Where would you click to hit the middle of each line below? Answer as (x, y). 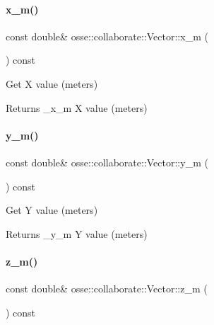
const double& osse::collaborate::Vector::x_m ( (107, 36)
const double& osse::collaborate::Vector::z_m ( (107, 289)
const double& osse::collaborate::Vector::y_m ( (107, 162)
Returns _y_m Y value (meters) (77, 233)
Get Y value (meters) (52, 210)
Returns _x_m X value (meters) (77, 107)
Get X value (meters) (52, 83)
